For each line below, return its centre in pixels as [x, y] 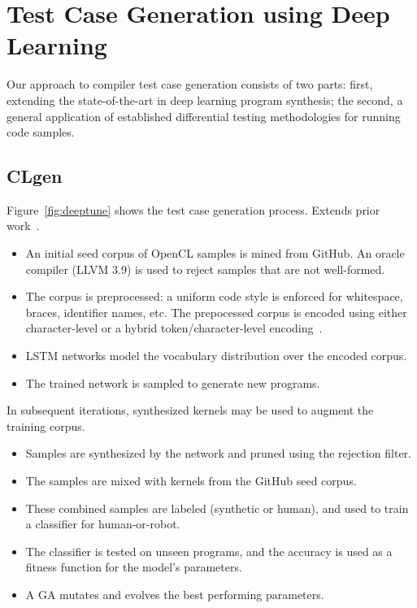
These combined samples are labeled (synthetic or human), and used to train [217, 508]
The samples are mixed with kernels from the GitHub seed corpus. [191, 481]
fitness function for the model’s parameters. [134, 567]
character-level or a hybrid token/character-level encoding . [174, 328]
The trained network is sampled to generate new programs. [173, 382]
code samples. [41, 132]
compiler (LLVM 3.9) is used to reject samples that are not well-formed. [205, 269]
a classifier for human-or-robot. [103, 524]
